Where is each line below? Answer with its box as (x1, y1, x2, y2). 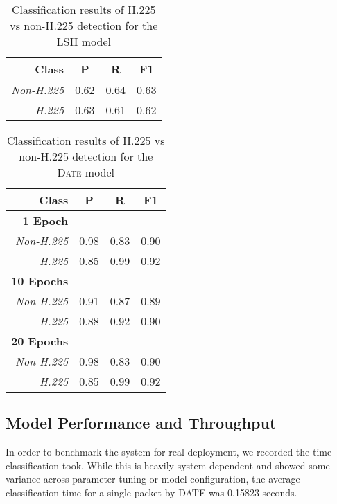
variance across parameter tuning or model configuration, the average (6, 471, 300, 486)
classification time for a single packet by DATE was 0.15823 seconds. (6, 485, 297, 499)
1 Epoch (22, 213, 69, 228)
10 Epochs (11, 273, 69, 289)
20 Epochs (11, 333, 69, 349)
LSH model (56, 33, 111, 49)
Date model (57, 164, 115, 180)
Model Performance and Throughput (6, 412, 277, 433)
